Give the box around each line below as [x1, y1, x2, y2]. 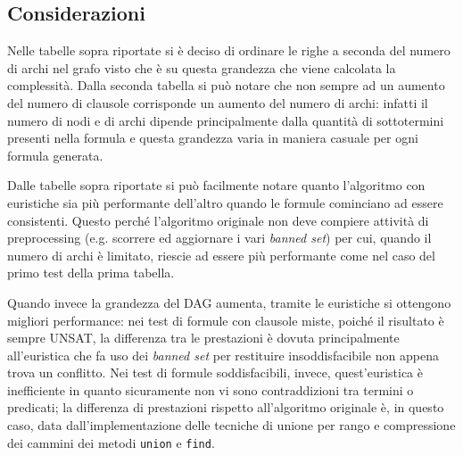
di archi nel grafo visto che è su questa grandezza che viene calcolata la [7, 58, 396, 77]
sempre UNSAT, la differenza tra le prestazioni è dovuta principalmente [7, 328, 400, 347]
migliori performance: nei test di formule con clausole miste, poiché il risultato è [7, 310, 444, 329]
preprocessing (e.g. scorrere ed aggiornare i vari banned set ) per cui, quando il [7, 228, 432, 247]
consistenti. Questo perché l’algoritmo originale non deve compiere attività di [7, 211, 429, 229]
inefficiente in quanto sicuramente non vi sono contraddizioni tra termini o [7, 380, 414, 399]
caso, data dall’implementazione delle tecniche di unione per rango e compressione [7, 416, 456, 434]
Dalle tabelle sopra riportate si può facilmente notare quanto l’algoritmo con [7, 176, 426, 194]
